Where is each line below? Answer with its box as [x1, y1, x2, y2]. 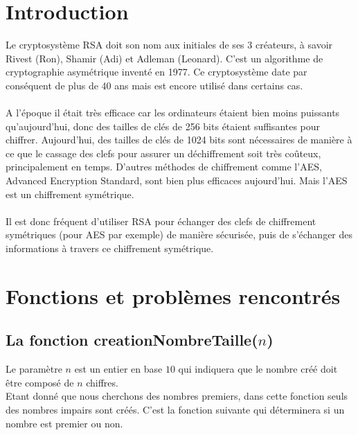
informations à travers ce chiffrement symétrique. [6, 241, 214, 256]
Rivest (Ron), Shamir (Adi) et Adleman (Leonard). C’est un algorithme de [6, 51, 323, 65]
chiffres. [86, 375, 118, 389]
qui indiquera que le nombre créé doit [178, 362, 338, 376]
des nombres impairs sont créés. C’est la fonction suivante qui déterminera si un [6, 402, 345, 416]
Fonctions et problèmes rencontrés [6, 281, 341, 310]
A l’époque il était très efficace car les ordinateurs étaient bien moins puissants [6, 105, 340, 120]
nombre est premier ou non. [6, 416, 123, 430]
